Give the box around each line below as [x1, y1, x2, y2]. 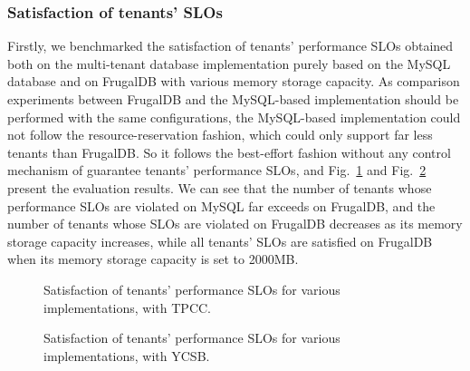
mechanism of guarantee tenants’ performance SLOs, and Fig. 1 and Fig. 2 [7, 161, 427, 180]
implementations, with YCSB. [43, 346, 210, 365]
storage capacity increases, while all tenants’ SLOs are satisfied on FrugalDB [7, 231, 433, 250]
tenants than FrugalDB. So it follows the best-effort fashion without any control [7, 142, 451, 161]
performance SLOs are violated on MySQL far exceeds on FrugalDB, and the [7, 196, 436, 215]
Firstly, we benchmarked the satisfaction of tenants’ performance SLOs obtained [7, 36, 454, 55]
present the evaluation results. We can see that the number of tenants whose [7, 178, 432, 197]
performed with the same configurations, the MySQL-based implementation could [7, 107, 461, 126]
